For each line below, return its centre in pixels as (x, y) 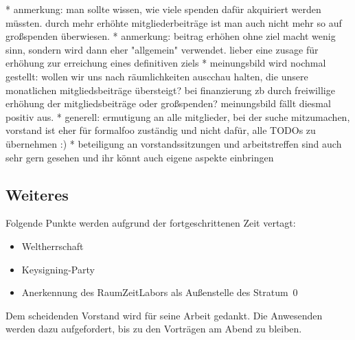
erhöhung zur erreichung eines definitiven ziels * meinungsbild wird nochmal (166, 63)
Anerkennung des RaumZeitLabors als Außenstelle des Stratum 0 (160, 292)
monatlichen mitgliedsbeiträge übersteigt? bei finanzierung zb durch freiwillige (170, 90)
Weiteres (37, 194)
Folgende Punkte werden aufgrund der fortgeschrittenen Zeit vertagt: (151, 223)
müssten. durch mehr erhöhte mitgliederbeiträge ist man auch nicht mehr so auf (174, 22)
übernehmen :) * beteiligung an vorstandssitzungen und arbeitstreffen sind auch (174, 143)
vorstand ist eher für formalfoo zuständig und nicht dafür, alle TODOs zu (161, 130)
